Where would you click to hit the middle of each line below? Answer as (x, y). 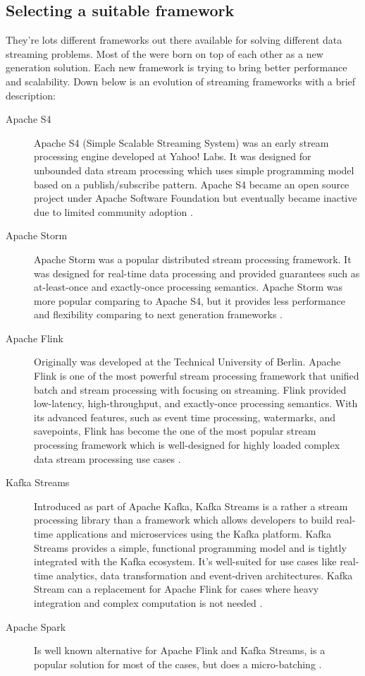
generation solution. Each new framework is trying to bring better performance (177, 67)
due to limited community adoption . (113, 211)
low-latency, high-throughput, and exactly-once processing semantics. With (196, 403)
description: (31, 95)
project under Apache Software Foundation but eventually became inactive (196, 198)
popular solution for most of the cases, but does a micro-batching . (178, 664)
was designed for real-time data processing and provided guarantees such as (197, 273)
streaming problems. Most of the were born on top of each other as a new (165, 53)
